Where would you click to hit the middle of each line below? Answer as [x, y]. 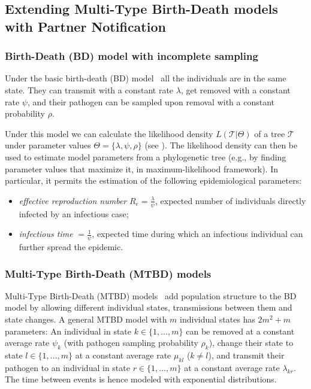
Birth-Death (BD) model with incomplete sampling [132, 56]
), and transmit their [246, 355]
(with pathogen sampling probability [131, 343]
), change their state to [251, 343]
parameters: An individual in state [68, 331]
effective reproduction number [73, 200]
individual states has [218, 319]
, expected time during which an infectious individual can [197, 234]
